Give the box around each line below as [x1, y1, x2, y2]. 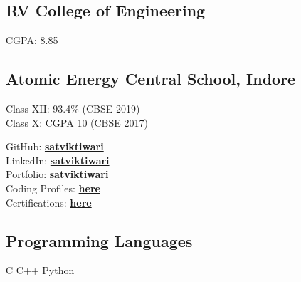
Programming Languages [6, 229, 193, 251]
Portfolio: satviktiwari [6, 167, 109, 182]
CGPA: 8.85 [6, 33, 58, 48]
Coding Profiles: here [6, 180, 100, 195]
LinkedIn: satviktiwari [6, 152, 110, 167]
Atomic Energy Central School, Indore [6, 68, 296, 90]
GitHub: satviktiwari [6, 139, 104, 154]
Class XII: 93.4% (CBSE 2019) [6, 101, 140, 115]
